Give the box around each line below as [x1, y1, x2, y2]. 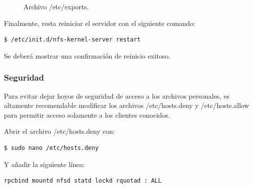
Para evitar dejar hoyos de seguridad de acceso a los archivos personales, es [4, 90, 230, 101]
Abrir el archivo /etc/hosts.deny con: [4, 126, 115, 136]
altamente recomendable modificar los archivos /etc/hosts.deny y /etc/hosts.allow [4, 100, 250, 110]
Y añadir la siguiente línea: [4, 159, 85, 169]
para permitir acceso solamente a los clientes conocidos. [4, 109, 170, 120]
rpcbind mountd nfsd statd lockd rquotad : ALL [4, 177, 162, 185]
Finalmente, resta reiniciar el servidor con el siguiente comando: [4, 18, 196, 28]
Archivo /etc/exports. [23, 1, 89, 11]
